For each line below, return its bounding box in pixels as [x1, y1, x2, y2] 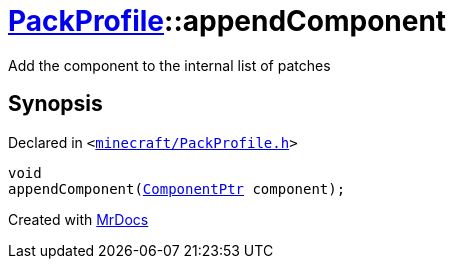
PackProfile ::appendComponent [8, 4, 447, 38]
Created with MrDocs [8, 210, 149, 228]
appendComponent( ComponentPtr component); [8, 180, 346, 197]
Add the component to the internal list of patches [8, 56, 331, 74]
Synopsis [8, 91, 103, 117]
